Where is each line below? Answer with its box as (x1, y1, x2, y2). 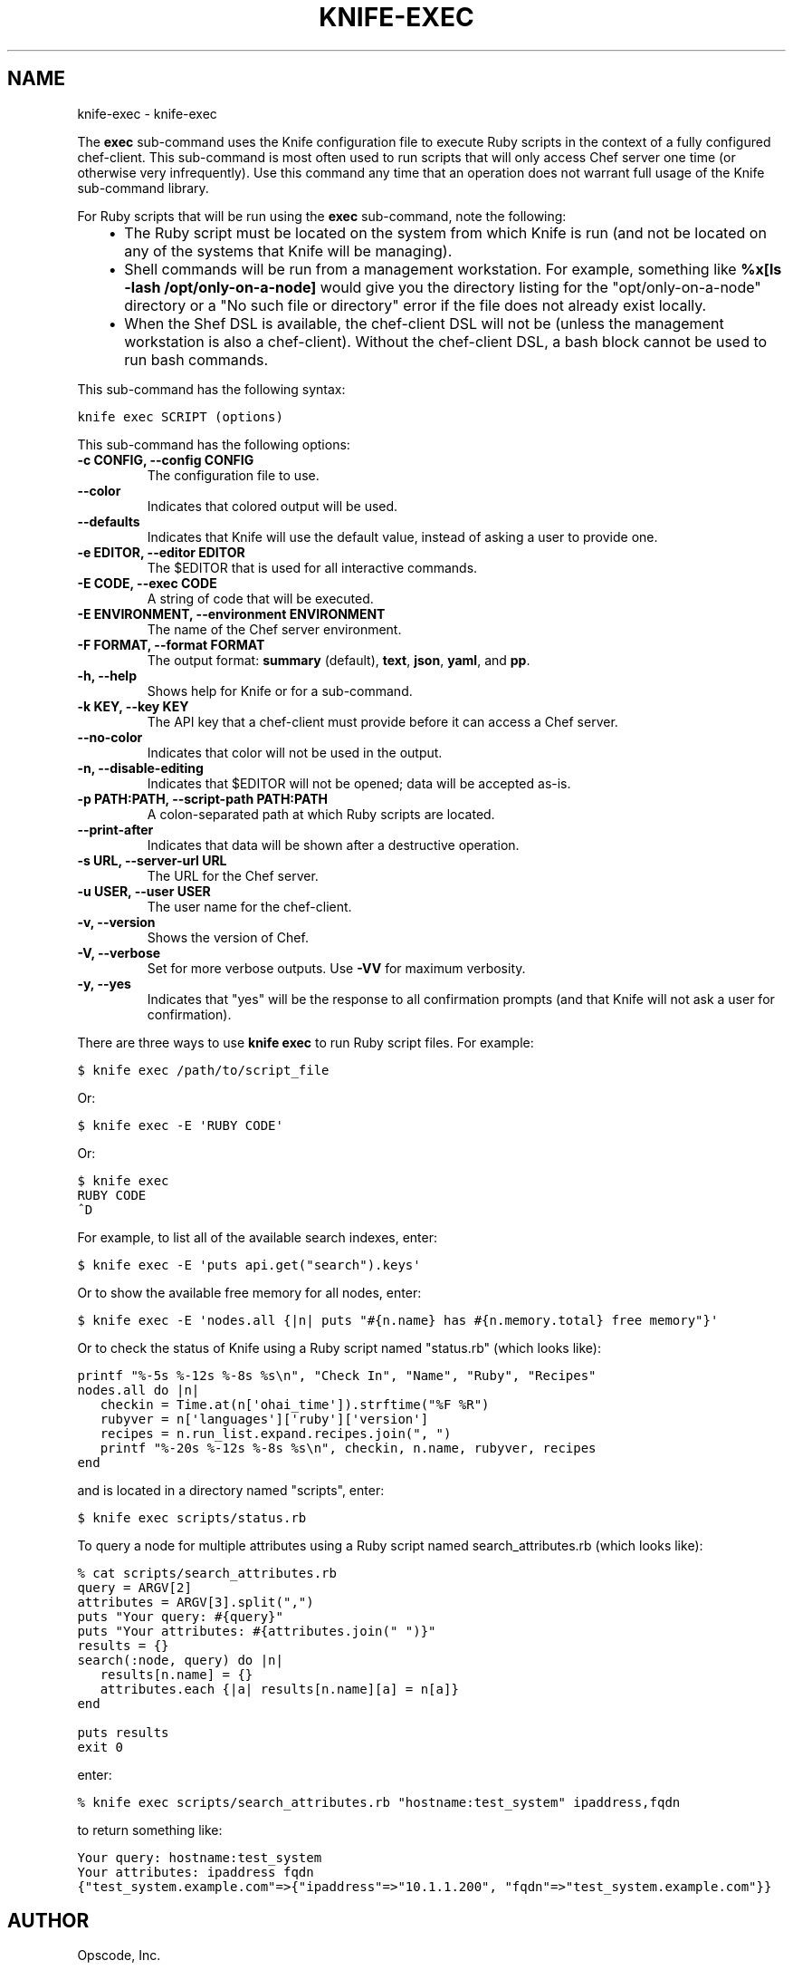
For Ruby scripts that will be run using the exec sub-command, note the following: (77, 208, 567, 224)
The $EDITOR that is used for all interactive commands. (147, 559, 478, 575)
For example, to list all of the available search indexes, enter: (77, 1229, 438, 1245)
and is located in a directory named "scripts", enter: (77, 1482, 385, 1498)
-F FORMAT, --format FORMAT (77, 636, 265, 652)
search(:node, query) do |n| (77, 1652, 283, 1667)
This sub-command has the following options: (77, 436, 350, 452)
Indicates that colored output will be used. (147, 497, 398, 514)
